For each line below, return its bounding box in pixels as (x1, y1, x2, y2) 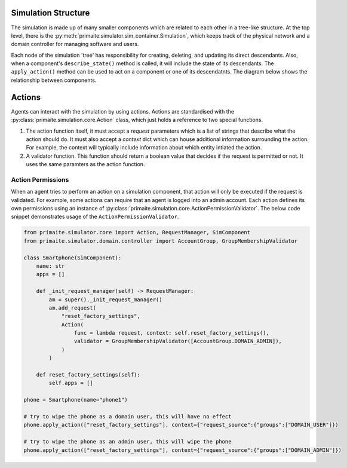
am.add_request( (48, 304, 97, 311)
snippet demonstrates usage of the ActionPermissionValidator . (11, 213, 179, 221)
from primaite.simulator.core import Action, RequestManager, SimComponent (23, 229, 251, 236)
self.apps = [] (48, 380, 94, 387)
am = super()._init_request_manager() (48, 296, 162, 303)
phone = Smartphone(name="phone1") (23, 396, 128, 403)
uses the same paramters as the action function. (26, 161, 145, 168)
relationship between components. (11, 77, 97, 84)
